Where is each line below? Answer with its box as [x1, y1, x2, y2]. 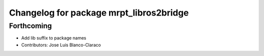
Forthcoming [9, 21, 52, 30]
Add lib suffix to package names [21, 35, 87, 41]
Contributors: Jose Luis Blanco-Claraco [21, 42, 101, 48]
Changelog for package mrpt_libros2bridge [9, 7, 189, 18]
